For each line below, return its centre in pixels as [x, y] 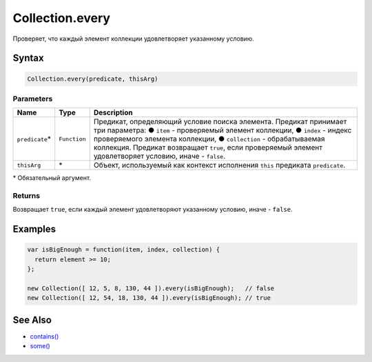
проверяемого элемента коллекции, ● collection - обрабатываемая [209, 139]
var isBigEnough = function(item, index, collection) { [124, 250]
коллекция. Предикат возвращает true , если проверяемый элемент [208, 148]
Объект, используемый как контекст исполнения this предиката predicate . [219, 165]
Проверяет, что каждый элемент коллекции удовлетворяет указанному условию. [133, 39]
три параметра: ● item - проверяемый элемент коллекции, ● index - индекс [223, 130]
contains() [44, 336]
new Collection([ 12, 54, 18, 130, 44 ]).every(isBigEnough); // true [149, 298]
